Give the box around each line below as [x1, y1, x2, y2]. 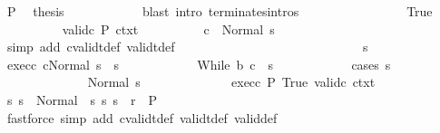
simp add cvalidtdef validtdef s [6, 37, 368, 56]
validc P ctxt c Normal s [62, 19, 275, 38]
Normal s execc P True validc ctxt [87, 72, 376, 91]
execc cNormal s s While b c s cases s [6, 54, 391, 73]
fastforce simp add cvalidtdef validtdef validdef [6, 108, 278, 127]
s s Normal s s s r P [6, 90, 158, 109]
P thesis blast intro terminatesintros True [6, 2, 433, 20]
